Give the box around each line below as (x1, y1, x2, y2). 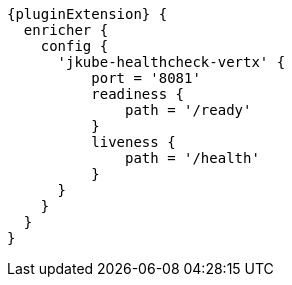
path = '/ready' (125, 102, 252, 118)
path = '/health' (125, 150, 260, 166)
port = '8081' (91, 70, 201, 86)
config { (40, 38, 109, 54)
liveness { (91, 134, 176, 150)
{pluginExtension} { (7, 6, 168, 22)
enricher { (23, 22, 109, 38)
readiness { (91, 86, 185, 102)
